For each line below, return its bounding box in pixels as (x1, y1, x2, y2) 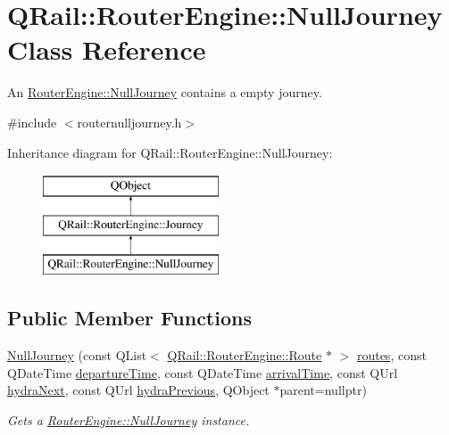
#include (7, 112, 57, 131)
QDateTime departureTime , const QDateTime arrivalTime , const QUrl (7, 363, 398, 382)
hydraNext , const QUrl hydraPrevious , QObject (7, 381, 270, 399)
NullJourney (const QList (7, 346, 147, 365)
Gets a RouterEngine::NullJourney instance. (7, 411, 250, 430)
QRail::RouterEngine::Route (167, 346, 322, 365)
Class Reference (7, 31, 206, 68)
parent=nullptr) (279, 381, 367, 399)
